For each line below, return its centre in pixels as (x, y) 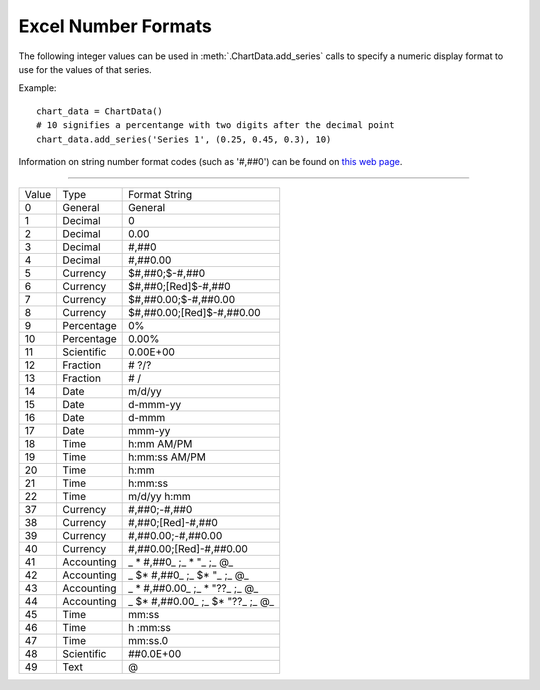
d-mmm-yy (155, 405)
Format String (160, 195)
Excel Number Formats (115, 26)
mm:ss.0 (148, 641)
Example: (37, 88)
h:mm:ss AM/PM (167, 457)
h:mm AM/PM (160, 444)
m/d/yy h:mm (160, 497)
